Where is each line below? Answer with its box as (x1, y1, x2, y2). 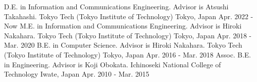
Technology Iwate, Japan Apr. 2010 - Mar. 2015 (4, 69, 150, 79)
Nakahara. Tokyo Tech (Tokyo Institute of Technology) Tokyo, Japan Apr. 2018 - (4, 30, 252, 40)
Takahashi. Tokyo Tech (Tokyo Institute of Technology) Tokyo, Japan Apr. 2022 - (4, 11, 253, 21)
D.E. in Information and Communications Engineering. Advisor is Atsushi (4, 1, 229, 11)
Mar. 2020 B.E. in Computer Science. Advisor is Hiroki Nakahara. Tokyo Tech (4, 40, 243, 50)
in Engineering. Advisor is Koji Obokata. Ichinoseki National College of (4, 59, 221, 69)
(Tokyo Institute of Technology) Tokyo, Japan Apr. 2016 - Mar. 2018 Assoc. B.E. (4, 49, 251, 59)
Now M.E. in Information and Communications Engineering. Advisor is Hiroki (4, 21, 242, 31)
